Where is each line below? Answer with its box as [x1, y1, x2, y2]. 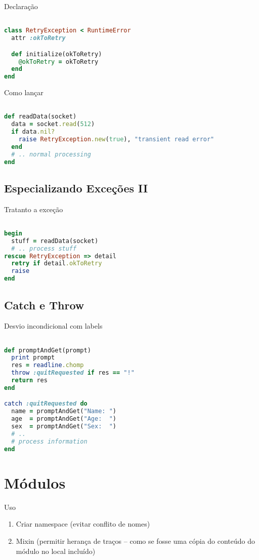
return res [11, 377, 48, 384]
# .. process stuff [11, 245, 77, 252]
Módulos [4, 472, 66, 493]
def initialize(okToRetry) [11, 50, 102, 58]
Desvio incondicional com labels [4, 321, 103, 331]
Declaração [4, 1, 38, 11]
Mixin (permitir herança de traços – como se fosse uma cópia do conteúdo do [16, 535, 255, 546]
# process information [11, 437, 88, 445]
